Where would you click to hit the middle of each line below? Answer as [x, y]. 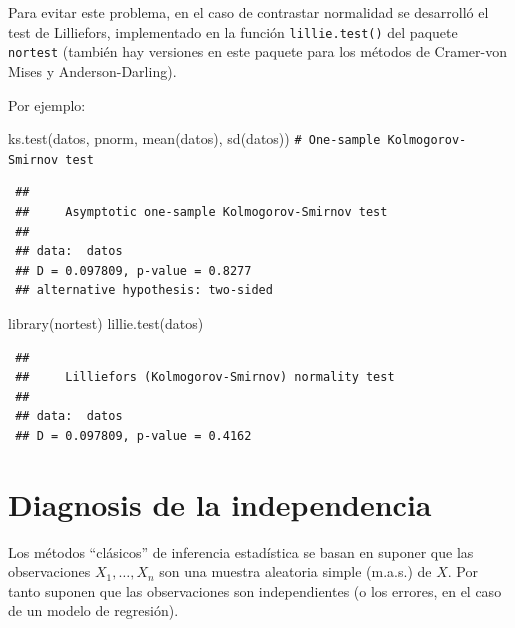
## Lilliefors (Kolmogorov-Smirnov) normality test [205, 377]
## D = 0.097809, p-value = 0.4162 [133, 435]
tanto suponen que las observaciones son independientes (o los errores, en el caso [255, 590]
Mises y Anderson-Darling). [92, 70]
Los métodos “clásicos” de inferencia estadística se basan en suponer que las [241, 551]
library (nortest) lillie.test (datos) [106, 322]
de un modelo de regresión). [93, 610]
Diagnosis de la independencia [220, 503]
